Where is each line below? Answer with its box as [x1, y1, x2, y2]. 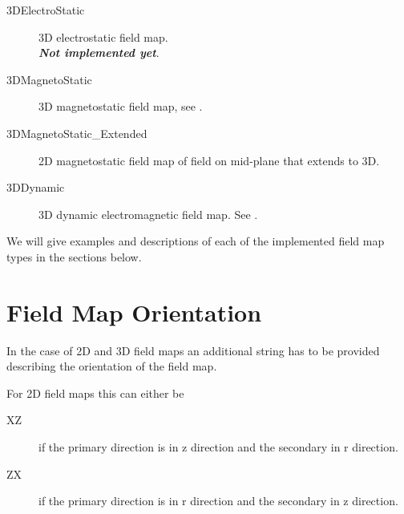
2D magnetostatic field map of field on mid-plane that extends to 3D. [38, 152, 380, 168]
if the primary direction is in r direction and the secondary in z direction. [38, 492, 398, 509]
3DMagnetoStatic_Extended [6, 124, 147, 141]
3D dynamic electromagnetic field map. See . [38, 205, 258, 222]
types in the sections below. [6, 248, 142, 265]
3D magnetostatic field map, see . [38, 98, 203, 115]
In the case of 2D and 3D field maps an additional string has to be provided [6, 342, 380, 358]
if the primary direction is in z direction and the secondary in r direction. [38, 439, 398, 455]
